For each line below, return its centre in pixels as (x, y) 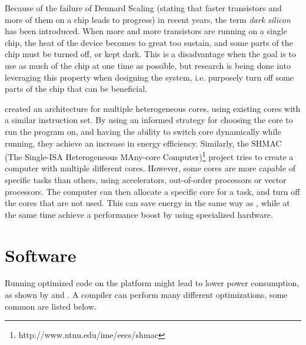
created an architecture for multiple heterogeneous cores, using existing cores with (153, 108)
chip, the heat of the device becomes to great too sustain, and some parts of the (149, 42)
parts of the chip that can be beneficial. (76, 89)
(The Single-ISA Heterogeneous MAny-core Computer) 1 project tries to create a (149, 156)
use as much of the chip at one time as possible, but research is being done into (148, 65)
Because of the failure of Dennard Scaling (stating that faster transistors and (143, 8)
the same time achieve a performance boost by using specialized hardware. (139, 214)
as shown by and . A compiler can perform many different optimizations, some (146, 295)
